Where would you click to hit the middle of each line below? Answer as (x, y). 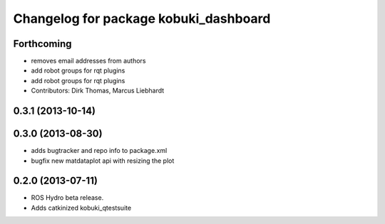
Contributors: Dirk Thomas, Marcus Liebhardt (98, 91)
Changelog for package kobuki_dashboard (142, 18)
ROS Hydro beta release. (67, 198)
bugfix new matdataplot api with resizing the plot (103, 161)
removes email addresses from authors (88, 61)
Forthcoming (42, 44)
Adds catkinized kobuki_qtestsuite (81, 208)
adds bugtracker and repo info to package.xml (99, 151)
